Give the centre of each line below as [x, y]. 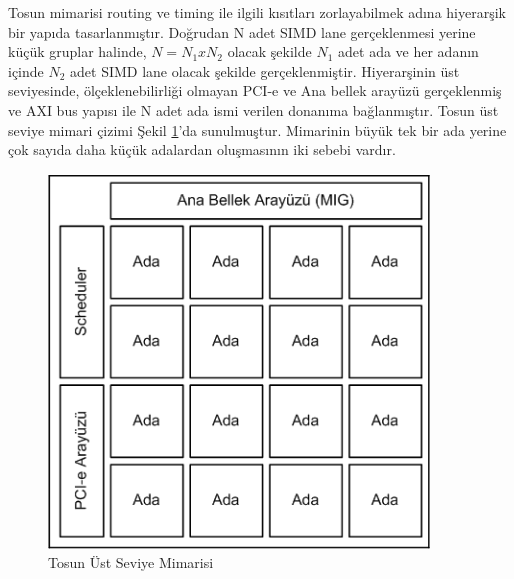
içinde [26, 70]
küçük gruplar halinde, [77, 51]
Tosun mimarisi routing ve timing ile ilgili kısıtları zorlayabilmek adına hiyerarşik [257, 12]
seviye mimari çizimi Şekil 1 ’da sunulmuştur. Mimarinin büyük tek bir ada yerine [257, 129]
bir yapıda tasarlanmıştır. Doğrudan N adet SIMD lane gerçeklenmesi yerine [242, 31]
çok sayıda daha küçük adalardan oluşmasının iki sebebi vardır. [202, 149]
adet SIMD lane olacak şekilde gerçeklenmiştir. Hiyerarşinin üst [265, 70]
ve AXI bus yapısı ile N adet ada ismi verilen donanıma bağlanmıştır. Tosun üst [253, 109]
